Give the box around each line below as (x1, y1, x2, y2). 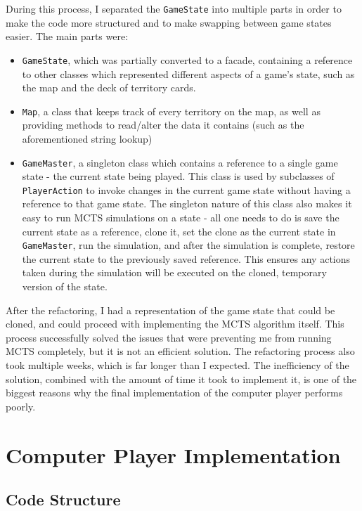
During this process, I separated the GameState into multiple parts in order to (6, 1, 342, 15)
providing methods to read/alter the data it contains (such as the (22, 117, 304, 132)
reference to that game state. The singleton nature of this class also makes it (22, 196, 352, 211)
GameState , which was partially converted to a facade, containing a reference (22, 52, 353, 67)
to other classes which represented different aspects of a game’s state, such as (22, 66, 355, 81)
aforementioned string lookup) (22, 131, 153, 145)
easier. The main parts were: (6, 29, 129, 44)
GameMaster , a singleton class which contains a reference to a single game (22, 155, 338, 169)
